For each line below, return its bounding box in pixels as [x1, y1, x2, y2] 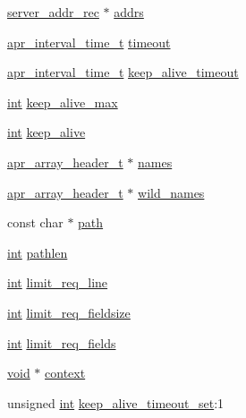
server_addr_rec [7, 3, 99, 21]
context [45, 363, 86, 382]
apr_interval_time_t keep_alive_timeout [7, 63, 239, 81]
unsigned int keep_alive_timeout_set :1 [7, 393, 225, 412]
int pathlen [7, 243, 68, 261]
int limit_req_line [7, 273, 108, 292]
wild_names [138, 183, 205, 201]
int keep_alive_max [7, 92, 118, 111]
